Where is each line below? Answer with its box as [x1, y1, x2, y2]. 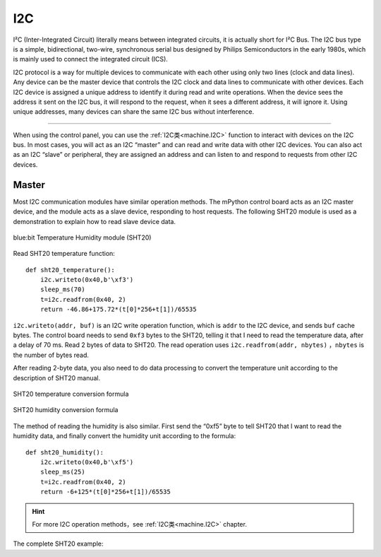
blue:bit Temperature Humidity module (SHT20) [13, 233, 152, 242]
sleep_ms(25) [40, 468, 85, 476]
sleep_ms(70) [40, 286, 85, 293]
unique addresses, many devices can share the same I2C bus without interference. [13, 107, 254, 116]
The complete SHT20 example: [13, 539, 104, 548]
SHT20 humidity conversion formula [13, 406, 119, 414]
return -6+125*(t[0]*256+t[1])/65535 [40, 488, 171, 496]
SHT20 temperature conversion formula [13, 389, 129, 398]
